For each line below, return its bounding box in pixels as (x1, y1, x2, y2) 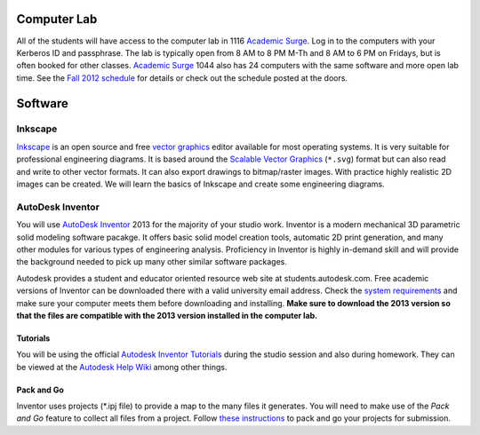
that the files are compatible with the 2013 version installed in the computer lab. (16, 310, 318, 320)
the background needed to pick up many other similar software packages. (16, 257, 288, 267)
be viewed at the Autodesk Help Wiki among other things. (16, 361, 228, 372)
